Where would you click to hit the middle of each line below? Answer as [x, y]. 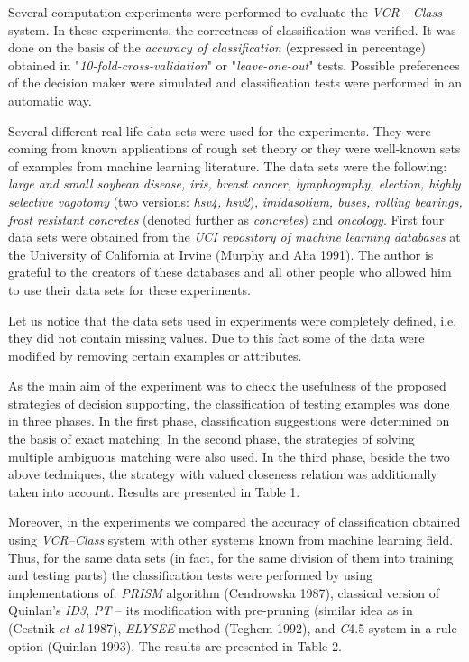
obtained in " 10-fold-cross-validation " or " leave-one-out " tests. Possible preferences [234, 64]
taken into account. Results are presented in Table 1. [154, 491]
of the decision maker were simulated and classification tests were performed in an [235, 83]
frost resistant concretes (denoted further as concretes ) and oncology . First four [226, 219]
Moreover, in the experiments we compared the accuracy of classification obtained [234, 522]
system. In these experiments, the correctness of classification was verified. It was [232, 29]
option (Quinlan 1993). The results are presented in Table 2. [175, 645]
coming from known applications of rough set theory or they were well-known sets [234, 148]
